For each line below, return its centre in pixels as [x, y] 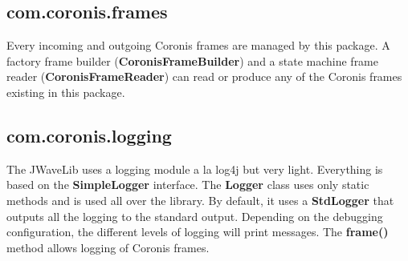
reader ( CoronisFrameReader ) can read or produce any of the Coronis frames [204, 76]
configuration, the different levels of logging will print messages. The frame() [198, 232]
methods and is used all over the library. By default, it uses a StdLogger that [200, 200]
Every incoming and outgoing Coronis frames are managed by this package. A [198, 45]
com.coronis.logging [89, 135]
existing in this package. [66, 92]
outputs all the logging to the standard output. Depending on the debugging [195, 216]
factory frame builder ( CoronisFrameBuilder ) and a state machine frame [192, 60]
